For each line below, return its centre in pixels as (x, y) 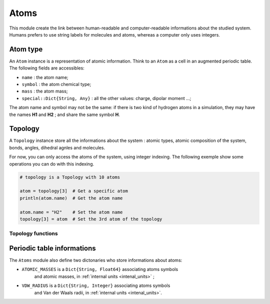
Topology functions (33, 233)
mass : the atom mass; (45, 91)
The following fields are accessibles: (47, 68)
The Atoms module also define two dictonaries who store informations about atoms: (96, 260)
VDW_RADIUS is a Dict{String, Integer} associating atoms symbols (96, 285)
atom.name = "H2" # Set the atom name (71, 212)
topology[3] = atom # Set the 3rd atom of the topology (91, 219)
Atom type (26, 49)
